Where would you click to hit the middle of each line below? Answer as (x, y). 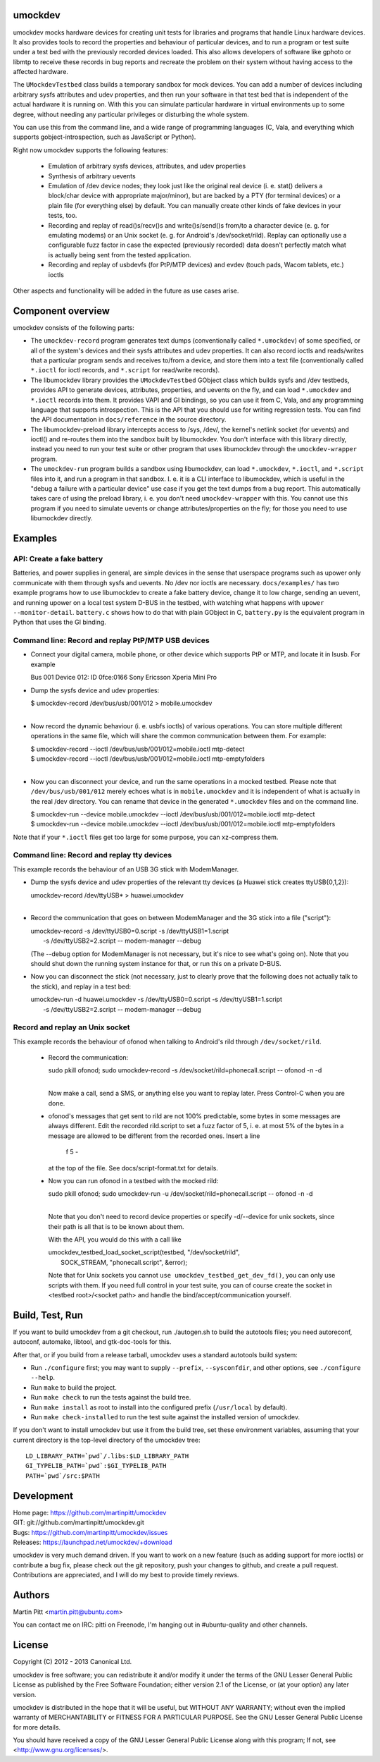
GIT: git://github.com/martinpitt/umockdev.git (78, 1522)
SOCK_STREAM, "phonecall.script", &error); (124, 1262)
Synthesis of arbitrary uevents (92, 176)
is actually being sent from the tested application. (120, 255)
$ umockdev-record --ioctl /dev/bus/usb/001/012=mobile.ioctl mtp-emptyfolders (148, 759)
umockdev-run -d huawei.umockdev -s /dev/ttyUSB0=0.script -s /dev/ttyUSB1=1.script (157, 999)
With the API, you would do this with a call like (115, 1239)
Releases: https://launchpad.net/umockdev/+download (93, 1542)
